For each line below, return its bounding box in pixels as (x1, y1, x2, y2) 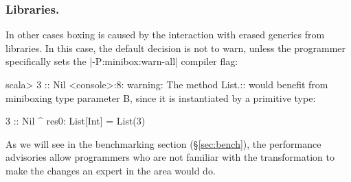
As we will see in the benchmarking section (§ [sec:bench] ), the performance (5, 136, 321, 151)
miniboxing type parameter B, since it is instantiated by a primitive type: (5, 90, 316, 105)
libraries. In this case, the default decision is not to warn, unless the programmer (5, 40, 346, 55)
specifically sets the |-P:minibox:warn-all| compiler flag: (5, 54, 238, 68)
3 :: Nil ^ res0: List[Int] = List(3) (5, 114, 146, 128)
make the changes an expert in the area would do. (5, 163, 216, 177)
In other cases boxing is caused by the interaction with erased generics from (5, 27, 325, 42)
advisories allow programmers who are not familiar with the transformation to (5, 150, 335, 164)
